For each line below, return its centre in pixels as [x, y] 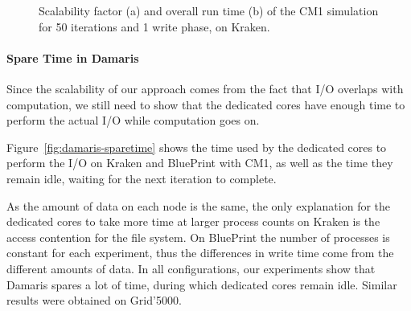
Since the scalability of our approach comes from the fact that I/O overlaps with [205, 88]
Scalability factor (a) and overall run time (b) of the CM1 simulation [209, 10]
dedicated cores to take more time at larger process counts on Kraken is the [193, 221]
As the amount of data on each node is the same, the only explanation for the [199, 205]
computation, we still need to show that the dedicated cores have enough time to [206, 104]
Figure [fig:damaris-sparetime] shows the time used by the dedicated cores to [197, 147]
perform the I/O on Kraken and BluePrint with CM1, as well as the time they [200, 163]
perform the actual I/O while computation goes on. [133, 120]
